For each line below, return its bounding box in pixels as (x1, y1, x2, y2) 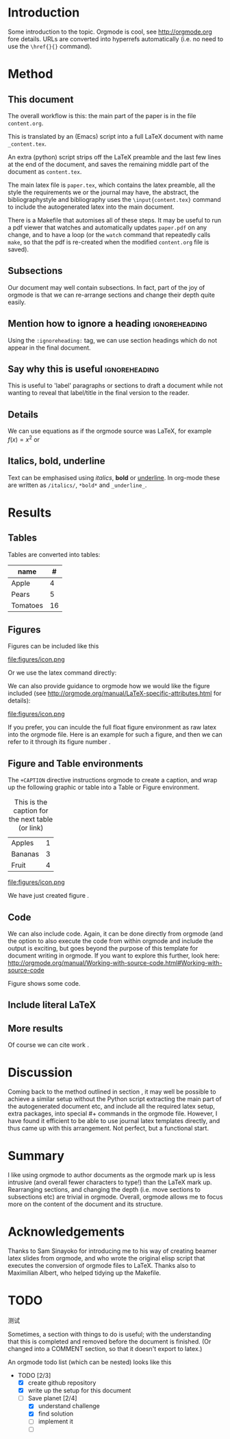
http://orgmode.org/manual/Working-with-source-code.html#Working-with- (8, 959, 222, 967)
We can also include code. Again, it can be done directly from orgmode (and (8, 929, 223, 938)
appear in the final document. (8, 343, 91, 352)
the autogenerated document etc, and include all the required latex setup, (8, 1102, 215, 1111)
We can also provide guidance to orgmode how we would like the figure (8, 682, 210, 690)
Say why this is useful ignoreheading (8, 363, 159, 375)
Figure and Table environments (8, 758, 143, 769)
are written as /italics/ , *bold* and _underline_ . (8, 481, 147, 489)
